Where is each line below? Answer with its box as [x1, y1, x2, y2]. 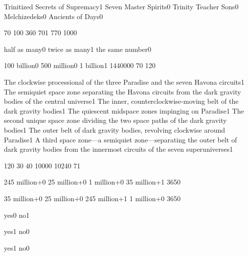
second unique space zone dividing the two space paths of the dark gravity [4, 115, 227, 125]
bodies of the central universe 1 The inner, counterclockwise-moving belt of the [4, 96, 239, 106]
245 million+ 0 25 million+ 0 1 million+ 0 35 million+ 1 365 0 [4, 177, 180, 187]
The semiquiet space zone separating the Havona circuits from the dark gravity [4, 86, 241, 96]
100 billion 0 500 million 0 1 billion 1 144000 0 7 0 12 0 [4, 60, 156, 70]
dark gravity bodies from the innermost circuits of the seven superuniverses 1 [4, 144, 233, 154]
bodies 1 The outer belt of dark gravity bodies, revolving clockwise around [4, 124, 225, 135]
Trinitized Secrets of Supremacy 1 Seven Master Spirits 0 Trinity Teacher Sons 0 [4, 1, 239, 11]
